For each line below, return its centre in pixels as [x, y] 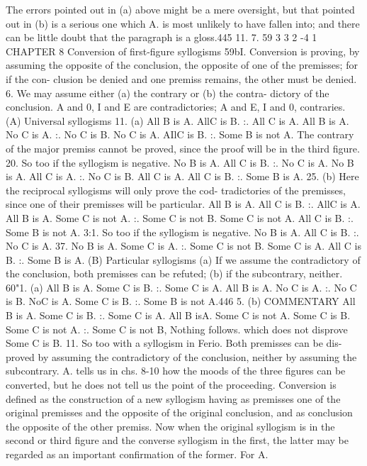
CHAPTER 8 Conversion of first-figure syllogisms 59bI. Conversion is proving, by [183, 51]
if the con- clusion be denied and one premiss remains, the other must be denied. [181, 78]
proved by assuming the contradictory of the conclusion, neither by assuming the [181, 356]
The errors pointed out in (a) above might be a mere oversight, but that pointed [180, 9]
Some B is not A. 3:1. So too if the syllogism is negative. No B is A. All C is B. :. [182, 232]
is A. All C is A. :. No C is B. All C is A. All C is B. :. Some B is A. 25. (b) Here [182, 176]
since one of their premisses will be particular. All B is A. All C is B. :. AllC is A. [183, 204]
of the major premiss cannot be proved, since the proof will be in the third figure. [183, 148]
